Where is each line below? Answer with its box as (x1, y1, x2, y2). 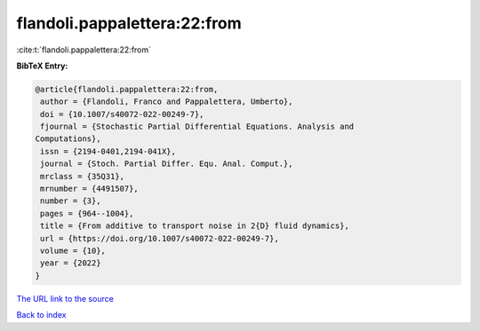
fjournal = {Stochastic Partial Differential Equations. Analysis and (40, 122, 355, 132)
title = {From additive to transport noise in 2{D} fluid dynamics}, (40, 221, 350, 231)
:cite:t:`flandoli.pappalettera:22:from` (16, 44, 151, 55)
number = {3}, (40, 196, 101, 206)
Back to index (16, 310, 67, 320)
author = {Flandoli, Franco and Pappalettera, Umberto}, (40, 97, 293, 106)
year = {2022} (40, 258, 101, 268)
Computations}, (35, 134, 101, 144)
